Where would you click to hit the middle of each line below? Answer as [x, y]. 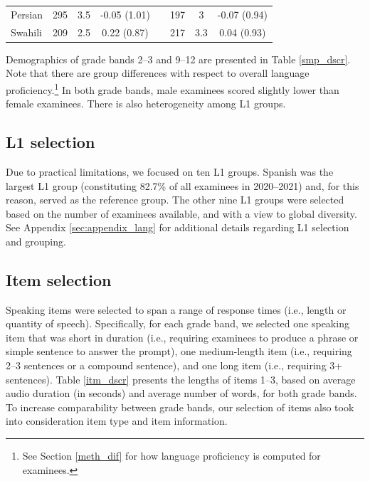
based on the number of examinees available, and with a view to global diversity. [181, 213]
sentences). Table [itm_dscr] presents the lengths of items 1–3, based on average [181, 379]
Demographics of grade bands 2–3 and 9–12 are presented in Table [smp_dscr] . [178, 59]
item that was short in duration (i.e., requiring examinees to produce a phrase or [182, 337]
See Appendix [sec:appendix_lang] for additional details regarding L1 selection [178, 227]
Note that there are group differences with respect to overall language [158, 73]
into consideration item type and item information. [117, 421]
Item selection [59, 279]
